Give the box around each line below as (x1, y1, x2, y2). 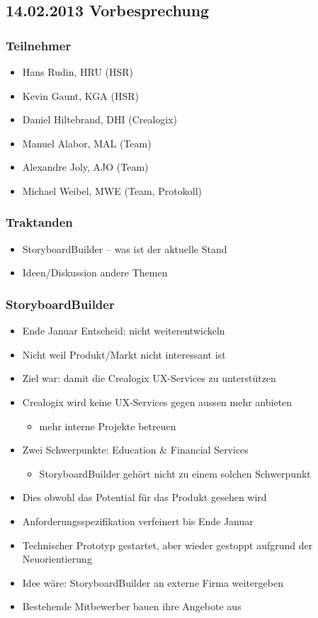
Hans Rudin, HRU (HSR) (22, 64, 134, 79)
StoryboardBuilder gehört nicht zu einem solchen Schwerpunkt (39, 466, 311, 481)
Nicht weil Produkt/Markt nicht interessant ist (22, 347, 226, 361)
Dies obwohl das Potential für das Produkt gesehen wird (22, 490, 267, 505)
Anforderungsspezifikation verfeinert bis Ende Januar (22, 513, 254, 528)
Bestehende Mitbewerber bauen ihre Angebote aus (22, 599, 242, 614)
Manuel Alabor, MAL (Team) (22, 135, 152, 150)
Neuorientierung (22, 551, 92, 566)
